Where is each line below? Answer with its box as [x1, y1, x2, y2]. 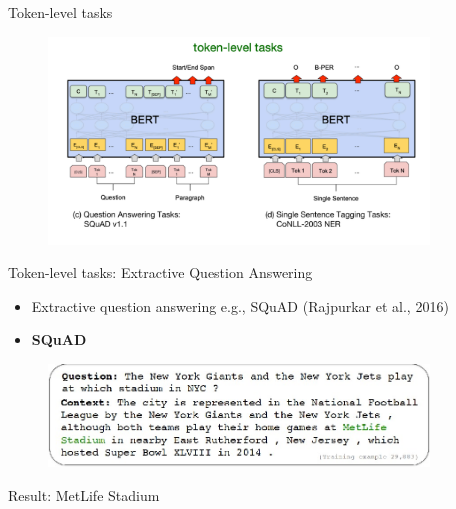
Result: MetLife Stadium [8, 484, 160, 505]
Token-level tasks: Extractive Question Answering [8, 262, 313, 283]
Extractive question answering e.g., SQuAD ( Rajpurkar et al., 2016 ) [31, 295, 449, 316]
